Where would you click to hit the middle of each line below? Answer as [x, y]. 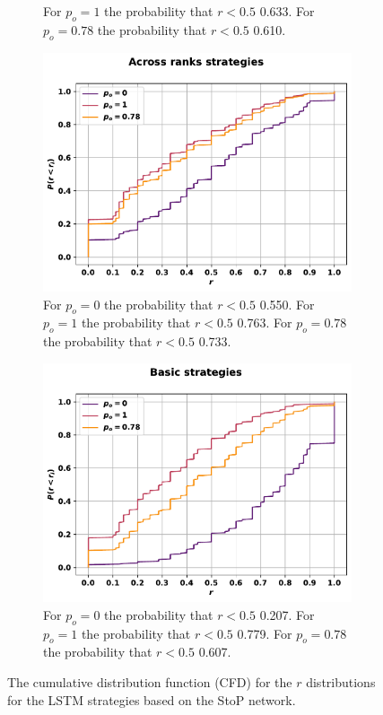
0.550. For [287, 304]
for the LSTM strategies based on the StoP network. [152, 699]
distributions [341, 682]
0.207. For [287, 614]
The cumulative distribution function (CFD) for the [150, 682]
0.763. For [265, 323]
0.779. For [265, 633]
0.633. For [287, 11]
